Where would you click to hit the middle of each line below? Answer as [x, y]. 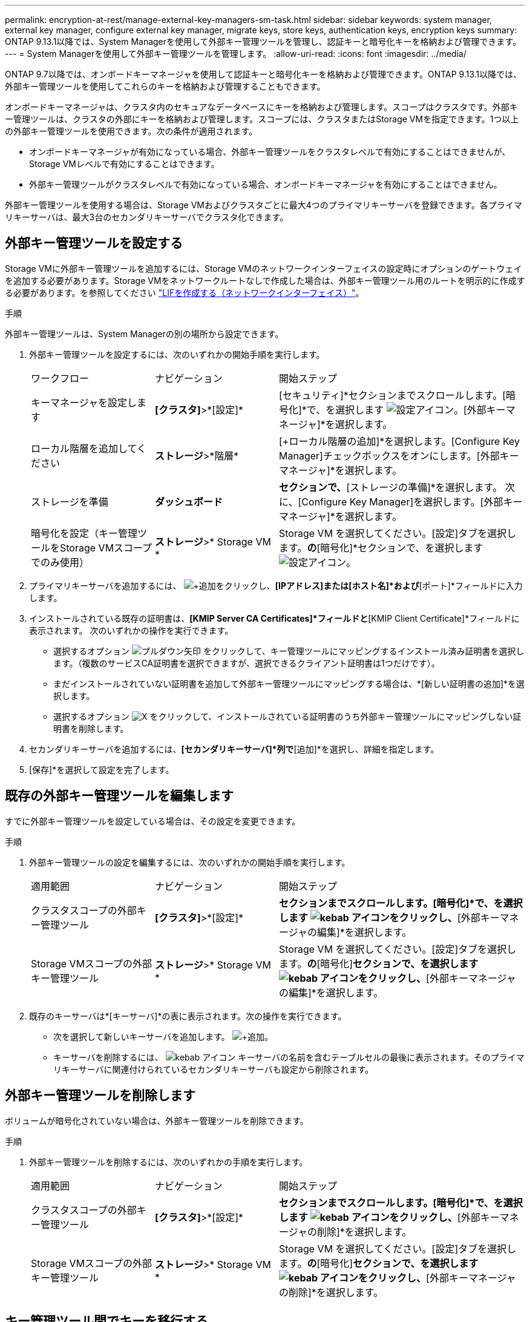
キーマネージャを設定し [84, 402]
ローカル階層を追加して [84, 448]
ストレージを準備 [70, 502]
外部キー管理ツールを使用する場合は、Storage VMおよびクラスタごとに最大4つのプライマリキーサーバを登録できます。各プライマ [263, 205]
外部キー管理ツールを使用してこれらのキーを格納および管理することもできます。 [165, 86]
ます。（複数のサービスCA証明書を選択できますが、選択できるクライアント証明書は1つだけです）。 [247, 663]
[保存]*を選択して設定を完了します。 [102, 769]
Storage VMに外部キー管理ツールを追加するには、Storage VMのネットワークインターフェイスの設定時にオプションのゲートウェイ [263, 268]
